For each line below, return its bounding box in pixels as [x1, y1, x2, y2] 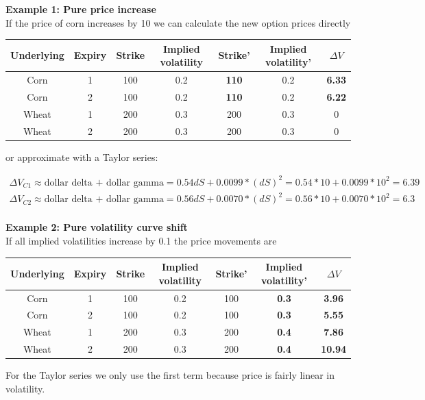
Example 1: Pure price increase [5, 2, 156, 16]
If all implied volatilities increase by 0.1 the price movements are [5, 234, 277, 248]
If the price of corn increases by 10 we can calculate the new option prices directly [5, 15, 351, 29]
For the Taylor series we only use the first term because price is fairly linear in [5, 368, 335, 382]
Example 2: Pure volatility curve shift [5, 220, 188, 234]
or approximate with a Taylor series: [5, 149, 158, 164]
